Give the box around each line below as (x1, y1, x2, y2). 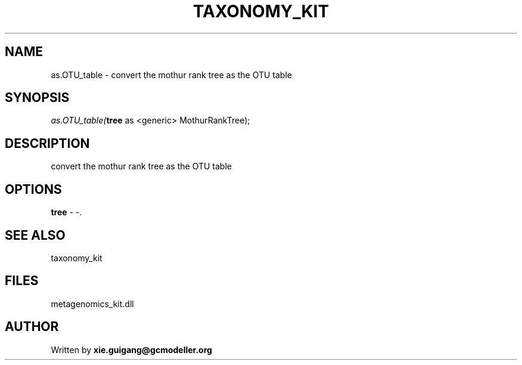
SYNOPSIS (5, 90, 70, 106)
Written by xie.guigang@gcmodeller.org (51, 344, 212, 355)
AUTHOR (5, 319, 59, 335)
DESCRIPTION (5, 135, 90, 151)
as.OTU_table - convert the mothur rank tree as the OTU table (51, 69, 292, 80)
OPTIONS (5, 181, 62, 197)
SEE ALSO (5, 227, 66, 243)
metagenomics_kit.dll (51, 298, 134, 309)
